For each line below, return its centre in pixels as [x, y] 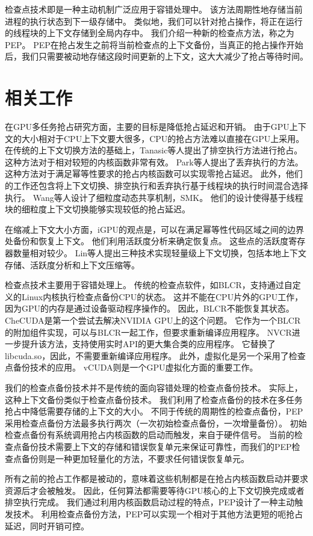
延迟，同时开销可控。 [47, 525]
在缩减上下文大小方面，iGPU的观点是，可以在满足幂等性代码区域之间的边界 [154, 229]
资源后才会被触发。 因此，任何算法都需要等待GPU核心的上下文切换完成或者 [155, 490]
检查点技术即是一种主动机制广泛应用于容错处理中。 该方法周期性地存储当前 [154, 9]
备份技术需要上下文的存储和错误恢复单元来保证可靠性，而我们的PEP [156, 446]
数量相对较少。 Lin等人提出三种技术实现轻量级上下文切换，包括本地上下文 [160, 253]
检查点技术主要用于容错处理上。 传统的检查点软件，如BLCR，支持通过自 [149, 285]
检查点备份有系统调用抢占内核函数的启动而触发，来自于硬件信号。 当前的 [150, 435]
